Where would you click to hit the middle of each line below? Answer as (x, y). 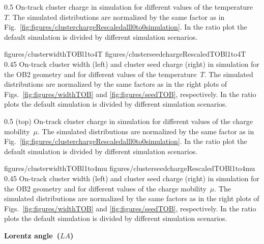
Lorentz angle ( (32, 235)
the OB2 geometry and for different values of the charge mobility (105, 188)
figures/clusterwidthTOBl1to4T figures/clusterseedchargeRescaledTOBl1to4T (125, 54)
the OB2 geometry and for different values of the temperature (100, 74)
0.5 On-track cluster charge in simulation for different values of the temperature (128, 7)
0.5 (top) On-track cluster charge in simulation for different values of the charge (128, 121)
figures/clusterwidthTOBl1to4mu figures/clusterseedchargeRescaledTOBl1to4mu (130, 168)
